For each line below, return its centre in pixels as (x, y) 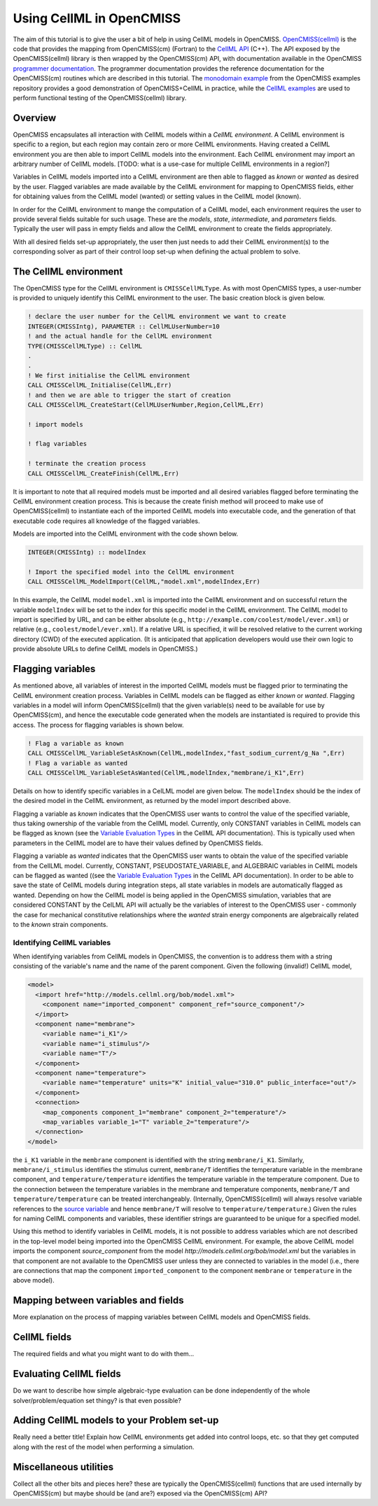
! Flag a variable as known (76, 743)
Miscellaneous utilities (63, 1467)
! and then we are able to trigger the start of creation (129, 395)
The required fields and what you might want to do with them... (104, 1354)
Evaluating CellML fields (67, 1374)
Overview (35, 118)
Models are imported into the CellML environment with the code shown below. (126, 534)
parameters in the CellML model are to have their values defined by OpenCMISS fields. (138, 843)
